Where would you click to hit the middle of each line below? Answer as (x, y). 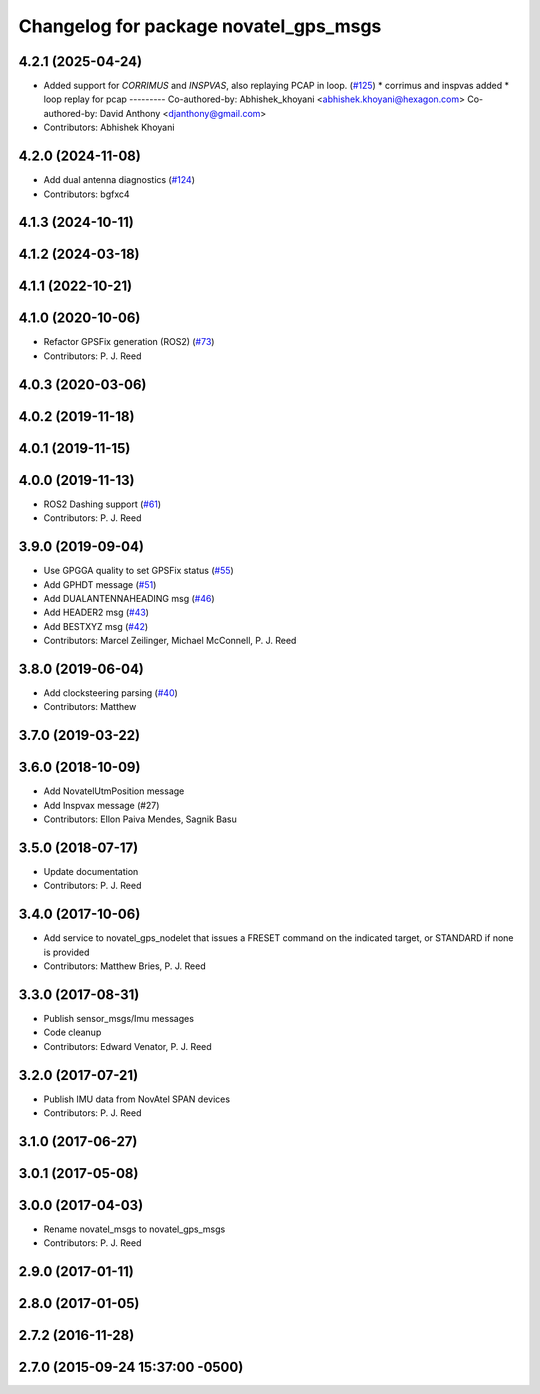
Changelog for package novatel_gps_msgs (200, 26)
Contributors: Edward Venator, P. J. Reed (127, 1046)
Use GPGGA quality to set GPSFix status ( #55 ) (138, 571)
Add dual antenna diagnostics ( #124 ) (119, 180)
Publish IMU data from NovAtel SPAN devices (136, 1099)
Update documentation (91, 871)
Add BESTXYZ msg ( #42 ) (96, 626)
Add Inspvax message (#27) (101, 805)
